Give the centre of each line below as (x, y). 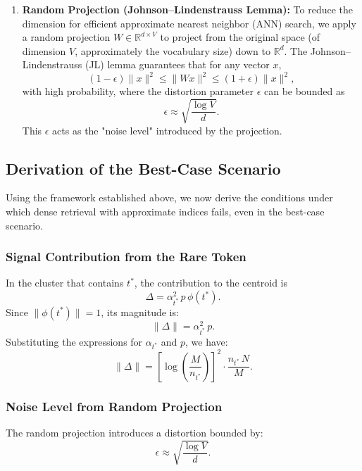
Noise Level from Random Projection (114, 406)
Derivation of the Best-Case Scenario (143, 168)
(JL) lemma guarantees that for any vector (177, 64)
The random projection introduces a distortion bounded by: (135, 432)
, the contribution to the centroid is (211, 283)
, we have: (207, 341)
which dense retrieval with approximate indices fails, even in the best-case (165, 211)
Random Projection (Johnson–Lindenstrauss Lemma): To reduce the (188, 9)
